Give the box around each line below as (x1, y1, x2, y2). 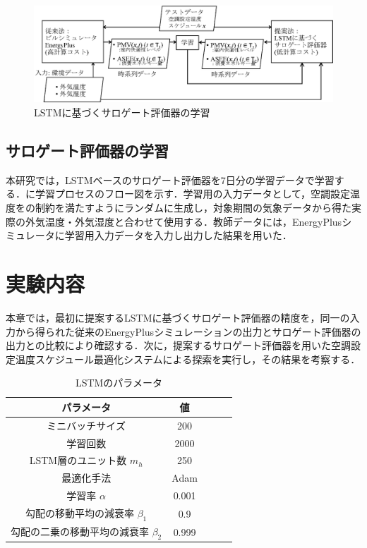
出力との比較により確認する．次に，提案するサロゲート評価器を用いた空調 (6, 338, 351, 353)
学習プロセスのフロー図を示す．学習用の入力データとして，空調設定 (35, 186, 351, 201)
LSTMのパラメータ (75, 375, 162, 390)
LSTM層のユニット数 (29, 453, 127, 468)
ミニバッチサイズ (47, 418, 126, 432)
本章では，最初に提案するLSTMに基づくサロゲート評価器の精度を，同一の (6, 310, 350, 324)
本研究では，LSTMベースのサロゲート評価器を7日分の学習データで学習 (6, 172, 335, 187)
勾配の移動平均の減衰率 (25, 505, 134, 520)
